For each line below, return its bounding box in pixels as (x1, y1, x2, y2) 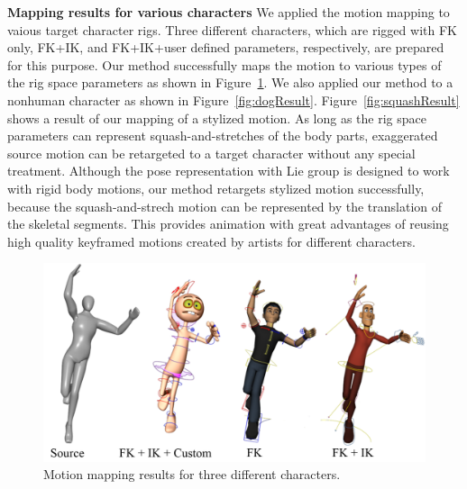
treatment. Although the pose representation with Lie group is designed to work (7, 161, 450, 180)
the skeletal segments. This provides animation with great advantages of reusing (7, 214, 449, 233)
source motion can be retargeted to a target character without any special (7, 143, 416, 162)
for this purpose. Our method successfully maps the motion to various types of (7, 55, 442, 74)
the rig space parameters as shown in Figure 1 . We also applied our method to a (7, 73, 453, 92)
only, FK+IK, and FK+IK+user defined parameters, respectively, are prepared (7, 38, 444, 57)
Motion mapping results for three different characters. (43, 465, 341, 484)
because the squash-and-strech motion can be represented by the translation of (7, 196, 443, 215)
